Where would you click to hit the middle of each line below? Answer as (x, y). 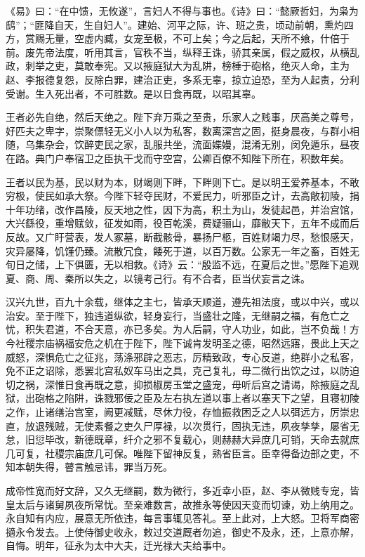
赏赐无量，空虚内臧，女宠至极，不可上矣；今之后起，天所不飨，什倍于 (187, 38)
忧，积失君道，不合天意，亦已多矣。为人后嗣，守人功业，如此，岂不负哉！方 (182, 329)
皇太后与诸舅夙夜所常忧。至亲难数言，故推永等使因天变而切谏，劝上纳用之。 (182, 504)
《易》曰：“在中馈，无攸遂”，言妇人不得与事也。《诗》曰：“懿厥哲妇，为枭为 (182, 11)
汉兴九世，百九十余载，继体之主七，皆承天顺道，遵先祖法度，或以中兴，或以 (182, 302)
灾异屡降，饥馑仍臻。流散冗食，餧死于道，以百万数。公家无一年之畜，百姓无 (182, 250)
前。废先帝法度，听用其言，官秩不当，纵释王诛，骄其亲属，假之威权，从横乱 (182, 52)
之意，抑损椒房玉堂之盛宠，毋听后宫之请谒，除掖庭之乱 (231, 384)
